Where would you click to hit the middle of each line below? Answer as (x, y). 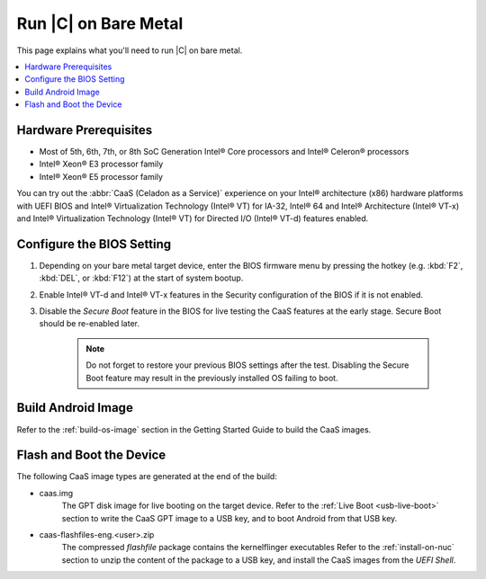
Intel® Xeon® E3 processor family (101, 164)
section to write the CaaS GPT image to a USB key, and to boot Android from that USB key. (229, 518)
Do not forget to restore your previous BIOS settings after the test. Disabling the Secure (247, 365)
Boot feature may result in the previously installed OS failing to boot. (212, 378)
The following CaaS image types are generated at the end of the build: (147, 477)
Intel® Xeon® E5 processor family (101, 176)
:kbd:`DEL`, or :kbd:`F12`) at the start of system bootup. (141, 278)
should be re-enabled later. (89, 324)
